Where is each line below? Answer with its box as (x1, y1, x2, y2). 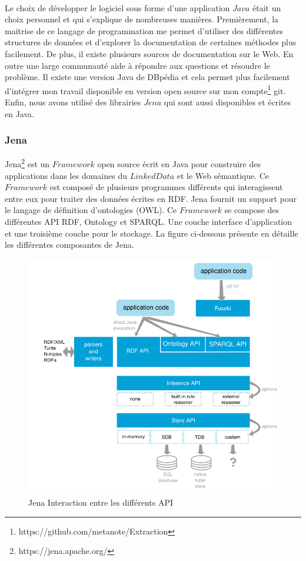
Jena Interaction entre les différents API (28, 496, 174, 509)
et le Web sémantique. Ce (177, 169, 270, 181)
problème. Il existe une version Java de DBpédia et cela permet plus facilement (5, 71, 290, 83)
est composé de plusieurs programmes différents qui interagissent (49, 181, 283, 193)
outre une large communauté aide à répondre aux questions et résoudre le (5, 59, 270, 71)
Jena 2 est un (5, 156, 50, 170)
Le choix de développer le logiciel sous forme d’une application (5, 1, 230, 14)
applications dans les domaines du (5, 169, 127, 181)
